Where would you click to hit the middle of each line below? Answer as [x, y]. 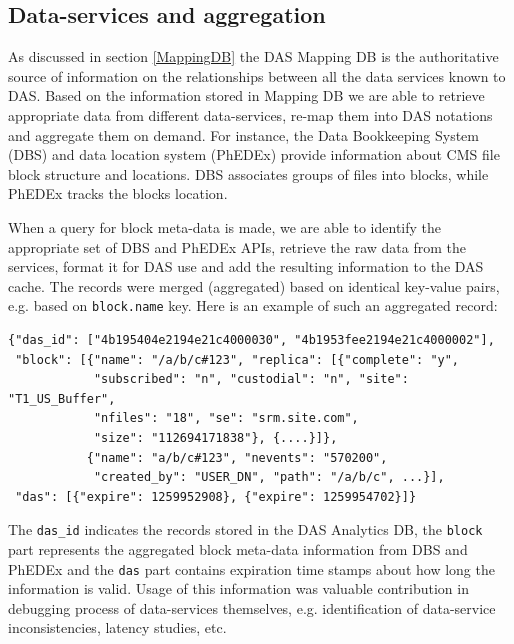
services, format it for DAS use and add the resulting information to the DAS [246, 266]
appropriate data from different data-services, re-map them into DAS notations [250, 114]
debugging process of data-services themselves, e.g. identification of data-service [252, 607]
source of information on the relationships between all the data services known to [257, 75]
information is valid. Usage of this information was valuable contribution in [238, 588]
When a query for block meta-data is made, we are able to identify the [225, 226]
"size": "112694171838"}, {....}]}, [215, 437]
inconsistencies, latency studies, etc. [117, 627]
